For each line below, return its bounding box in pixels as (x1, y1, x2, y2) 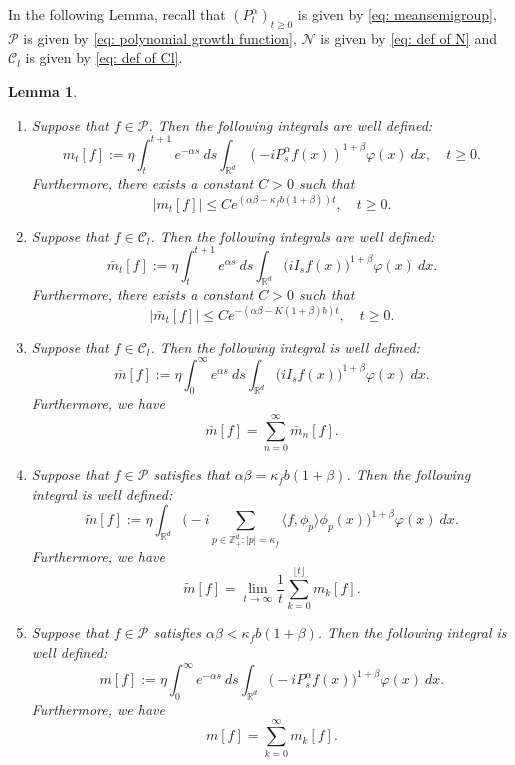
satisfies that (153, 464, 230, 485)
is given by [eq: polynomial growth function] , (23, 27, 297, 48)
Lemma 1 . (8, 80, 78, 101)
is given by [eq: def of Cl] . (25, 47, 183, 68)
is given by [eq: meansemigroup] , (297, 4, 497, 24)
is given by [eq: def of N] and (320, 27, 497, 48)
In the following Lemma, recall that (8, 4, 226, 24)
